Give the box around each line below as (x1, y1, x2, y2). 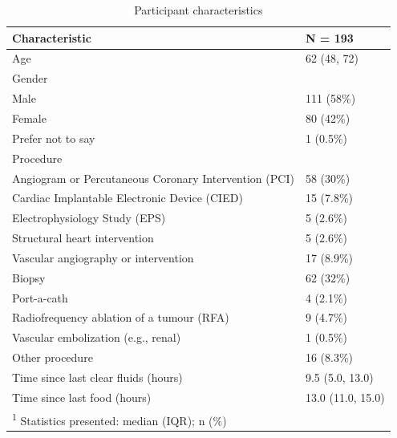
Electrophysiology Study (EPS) (12, 209, 166, 226)
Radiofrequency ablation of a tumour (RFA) (12, 309, 229, 326)
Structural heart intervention (12, 229, 154, 246)
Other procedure (12, 349, 93, 366)
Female (12, 109, 47, 126)
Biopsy (12, 269, 46, 286)
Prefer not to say (12, 129, 95, 146)
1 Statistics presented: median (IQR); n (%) (12, 409, 227, 428)
